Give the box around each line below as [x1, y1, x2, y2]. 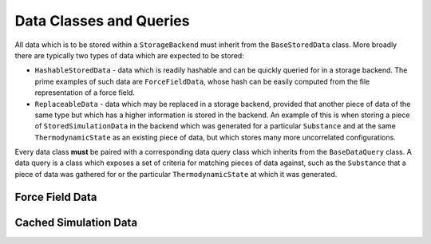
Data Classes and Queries [14, 12, 190, 30]
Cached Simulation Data [14, 215, 138, 229]
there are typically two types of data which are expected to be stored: [14, 50, 245, 60]
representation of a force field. [34, 88, 136, 97]
